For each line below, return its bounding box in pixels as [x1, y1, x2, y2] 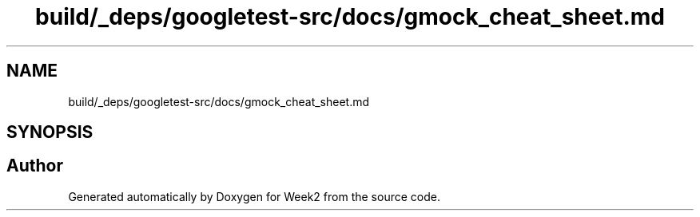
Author [6, 156, 63, 176]
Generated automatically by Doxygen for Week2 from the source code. [68, 189, 440, 203]
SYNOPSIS [6, 122, 93, 143]
